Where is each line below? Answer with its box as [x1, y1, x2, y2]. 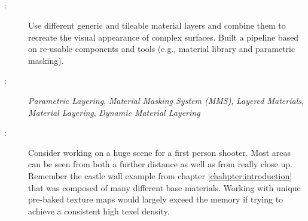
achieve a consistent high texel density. [28, 204, 170, 217]
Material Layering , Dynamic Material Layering [28, 106, 200, 118]
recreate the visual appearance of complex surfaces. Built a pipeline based [28, 30, 299, 43]
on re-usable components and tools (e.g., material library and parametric [28, 42, 295, 55]
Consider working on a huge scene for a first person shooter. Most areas [28, 146, 291, 158]
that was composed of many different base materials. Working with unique [28, 181, 301, 194]
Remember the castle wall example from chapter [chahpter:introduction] [28, 169, 292, 182]
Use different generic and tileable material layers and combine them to [28, 19, 286, 31]
